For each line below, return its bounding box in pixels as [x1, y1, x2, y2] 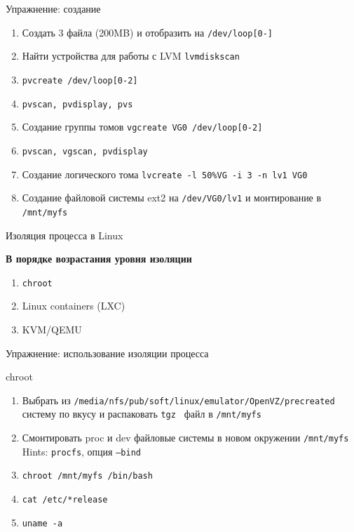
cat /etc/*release [22, 495, 108, 505]
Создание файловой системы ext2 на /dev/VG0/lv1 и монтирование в [22, 190, 322, 205]
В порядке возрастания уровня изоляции [6, 251, 192, 266]
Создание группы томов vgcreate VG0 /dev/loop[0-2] [22, 119, 263, 134]
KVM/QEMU [22, 321, 82, 336]
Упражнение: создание [6, 1, 101, 15]
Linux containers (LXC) [22, 298, 125, 313]
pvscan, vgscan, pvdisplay [22, 146, 148, 157]
